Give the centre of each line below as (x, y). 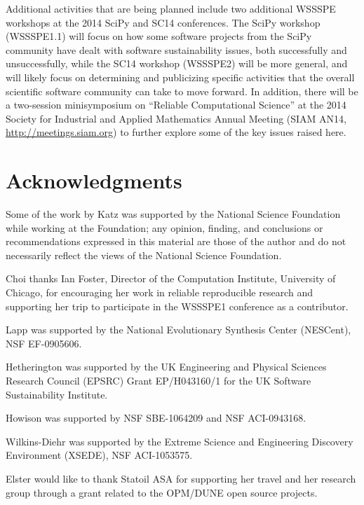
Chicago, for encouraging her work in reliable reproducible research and (159, 292)
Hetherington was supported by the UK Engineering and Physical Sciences (166, 367)
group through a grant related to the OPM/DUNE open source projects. (162, 492)
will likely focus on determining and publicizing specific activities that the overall (180, 77)
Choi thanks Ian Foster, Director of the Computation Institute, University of (171, 278)
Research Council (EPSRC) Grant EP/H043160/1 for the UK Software (159, 380)
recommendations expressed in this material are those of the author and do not (176, 241)
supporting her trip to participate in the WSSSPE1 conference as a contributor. (177, 306)
